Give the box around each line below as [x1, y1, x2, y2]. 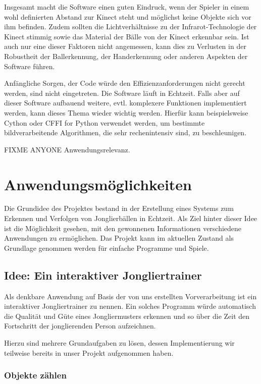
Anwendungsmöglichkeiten [4, 174, 192, 194]
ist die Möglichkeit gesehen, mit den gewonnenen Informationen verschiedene [4, 223, 242, 233]
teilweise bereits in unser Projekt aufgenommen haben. [4, 347, 174, 358]
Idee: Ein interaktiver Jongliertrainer [4, 267, 202, 283]
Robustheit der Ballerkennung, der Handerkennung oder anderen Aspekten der [4, 50, 248, 61]
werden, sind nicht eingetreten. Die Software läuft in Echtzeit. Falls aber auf [4, 87, 240, 98]
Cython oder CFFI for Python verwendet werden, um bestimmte [4, 117, 205, 128]
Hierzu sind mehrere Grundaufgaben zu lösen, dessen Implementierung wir [4, 337, 235, 348]
